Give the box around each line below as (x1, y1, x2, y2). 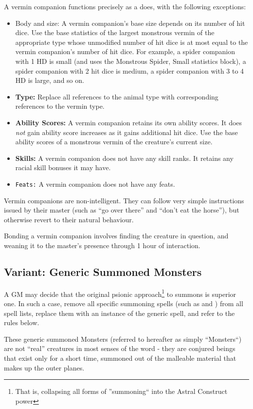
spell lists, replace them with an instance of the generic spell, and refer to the (4, 308, 235, 318)
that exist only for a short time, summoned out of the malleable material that (4, 352, 236, 363)
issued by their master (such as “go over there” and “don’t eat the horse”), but (4, 205, 239, 215)
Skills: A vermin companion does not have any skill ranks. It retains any (15, 153, 234, 163)
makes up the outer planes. (4, 362, 85, 372)
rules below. (4, 317, 39, 328)
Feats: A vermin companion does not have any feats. (15, 178, 175, 189)
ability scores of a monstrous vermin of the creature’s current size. (15, 136, 213, 147)
